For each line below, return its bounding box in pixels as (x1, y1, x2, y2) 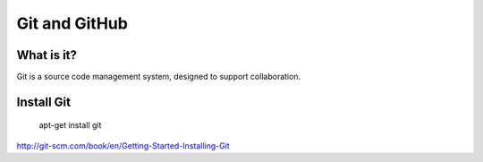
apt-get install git (38, 120, 102, 131)
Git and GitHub (16, 13, 129, 33)
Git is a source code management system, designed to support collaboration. (16, 72, 301, 82)
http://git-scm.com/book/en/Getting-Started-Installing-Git (16, 140, 230, 151)
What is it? (16, 47, 78, 63)
